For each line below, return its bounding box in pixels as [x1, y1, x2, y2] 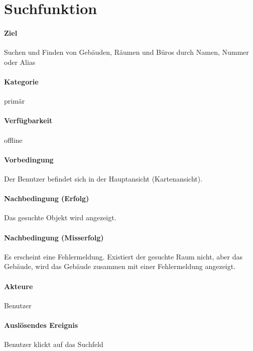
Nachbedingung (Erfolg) [4, 193, 89, 204]
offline [4, 134, 23, 145]
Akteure [4, 281, 33, 291]
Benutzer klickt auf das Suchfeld [4, 339, 103, 349]
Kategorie [4, 76, 39, 86]
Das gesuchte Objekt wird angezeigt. [4, 212, 116, 223]
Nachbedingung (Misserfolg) [4, 232, 104, 242]
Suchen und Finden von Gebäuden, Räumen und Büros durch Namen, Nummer [4, 47, 249, 57]
